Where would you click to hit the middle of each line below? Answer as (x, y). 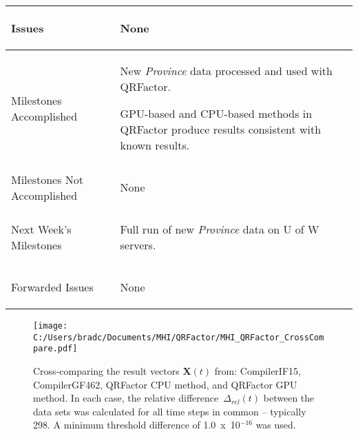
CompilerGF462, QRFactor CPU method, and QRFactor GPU (165, 384)
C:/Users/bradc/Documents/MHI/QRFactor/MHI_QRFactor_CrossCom (179, 337)
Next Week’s (41, 229)
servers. (138, 245)
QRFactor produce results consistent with (221, 129)
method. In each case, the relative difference (126, 398)
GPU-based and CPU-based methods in (216, 113)
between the (289, 398)
